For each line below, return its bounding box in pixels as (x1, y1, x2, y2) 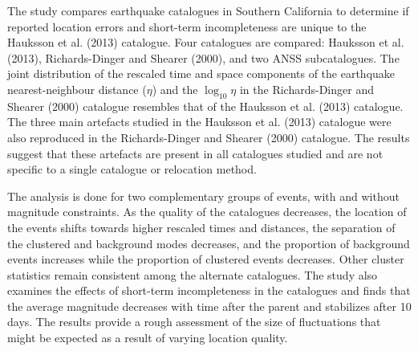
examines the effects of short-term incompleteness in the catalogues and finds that (7, 282, 411, 299)
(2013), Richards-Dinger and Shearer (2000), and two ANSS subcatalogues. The (7, 49, 400, 66)
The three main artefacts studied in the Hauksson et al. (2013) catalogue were (7, 113, 392, 130)
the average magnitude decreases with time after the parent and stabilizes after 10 (7, 297, 412, 314)
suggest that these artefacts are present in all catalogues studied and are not (7, 145, 384, 161)
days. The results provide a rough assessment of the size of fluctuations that (7, 313, 381, 330)
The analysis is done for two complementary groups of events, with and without (7, 187, 400, 204)
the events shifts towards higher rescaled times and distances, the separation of (7, 218, 396, 235)
